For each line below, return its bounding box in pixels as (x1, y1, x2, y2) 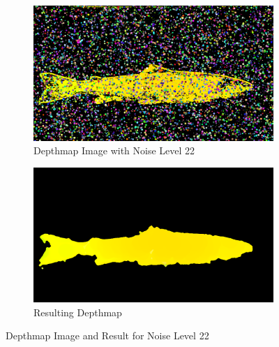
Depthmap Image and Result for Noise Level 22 (6, 328, 209, 343)
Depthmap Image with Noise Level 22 (33, 143, 195, 158)
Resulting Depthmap (33, 304, 122, 319)
